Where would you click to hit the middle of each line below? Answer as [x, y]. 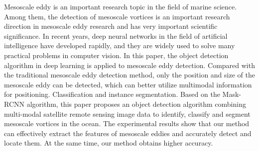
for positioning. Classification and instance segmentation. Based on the [112, 94]
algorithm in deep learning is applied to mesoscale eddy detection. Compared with [129, 65]
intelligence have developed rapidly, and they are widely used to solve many [120, 45]
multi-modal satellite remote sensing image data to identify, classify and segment [127, 113]
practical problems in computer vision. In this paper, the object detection [116, 55]
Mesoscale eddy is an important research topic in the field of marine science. [121, 6]
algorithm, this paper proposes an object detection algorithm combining [136, 104]
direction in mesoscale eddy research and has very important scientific [111, 26]
